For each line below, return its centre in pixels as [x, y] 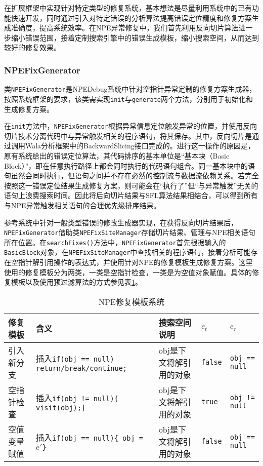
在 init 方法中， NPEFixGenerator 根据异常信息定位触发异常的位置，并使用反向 [131, 126]
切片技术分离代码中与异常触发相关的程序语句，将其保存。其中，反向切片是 [128, 135]
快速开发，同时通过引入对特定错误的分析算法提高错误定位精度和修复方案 [131, 17]
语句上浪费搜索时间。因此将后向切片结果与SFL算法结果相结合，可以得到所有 [131, 195]
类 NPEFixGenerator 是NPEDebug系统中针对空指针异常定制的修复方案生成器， [130, 89]
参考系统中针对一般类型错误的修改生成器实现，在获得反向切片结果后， [121, 222]
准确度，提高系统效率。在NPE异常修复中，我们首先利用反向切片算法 [125, 28]
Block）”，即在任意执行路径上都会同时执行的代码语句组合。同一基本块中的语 [130, 165]
